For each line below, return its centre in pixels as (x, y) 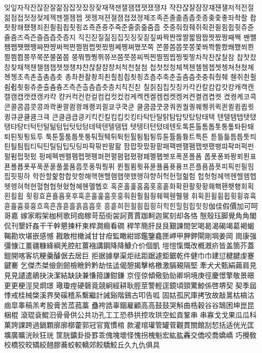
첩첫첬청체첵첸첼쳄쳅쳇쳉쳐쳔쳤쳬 (202, 67)
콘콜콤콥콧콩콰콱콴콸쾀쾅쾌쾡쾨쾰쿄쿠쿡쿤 (69, 106)
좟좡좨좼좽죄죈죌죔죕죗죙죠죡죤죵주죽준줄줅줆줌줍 (82, 27)
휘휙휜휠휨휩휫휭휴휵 (224, 196)
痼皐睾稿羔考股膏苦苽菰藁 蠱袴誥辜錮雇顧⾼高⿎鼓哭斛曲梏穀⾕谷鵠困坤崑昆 (129, 305)
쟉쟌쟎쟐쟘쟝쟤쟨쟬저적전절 (212, 7)
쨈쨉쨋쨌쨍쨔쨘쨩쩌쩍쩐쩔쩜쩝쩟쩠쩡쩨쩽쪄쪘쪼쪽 (79, 47)
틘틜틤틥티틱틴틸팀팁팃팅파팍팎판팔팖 (63, 146)
